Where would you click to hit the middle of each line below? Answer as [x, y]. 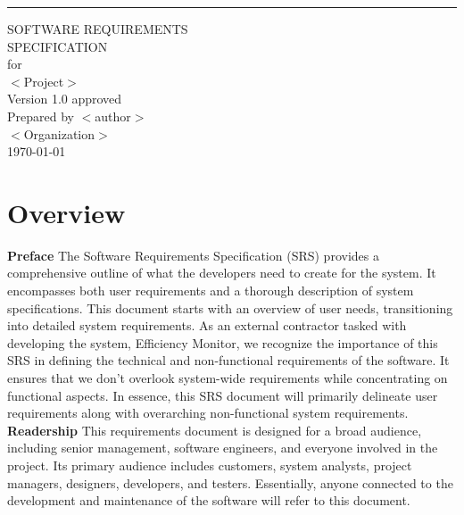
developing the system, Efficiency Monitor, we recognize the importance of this [223, 342]
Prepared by [41, 116]
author [113, 116]
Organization [59, 133]
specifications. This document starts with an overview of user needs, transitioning [230, 307]
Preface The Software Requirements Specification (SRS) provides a [193, 255]
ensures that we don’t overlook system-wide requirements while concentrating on [228, 378]
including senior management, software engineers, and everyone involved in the [223, 448]
